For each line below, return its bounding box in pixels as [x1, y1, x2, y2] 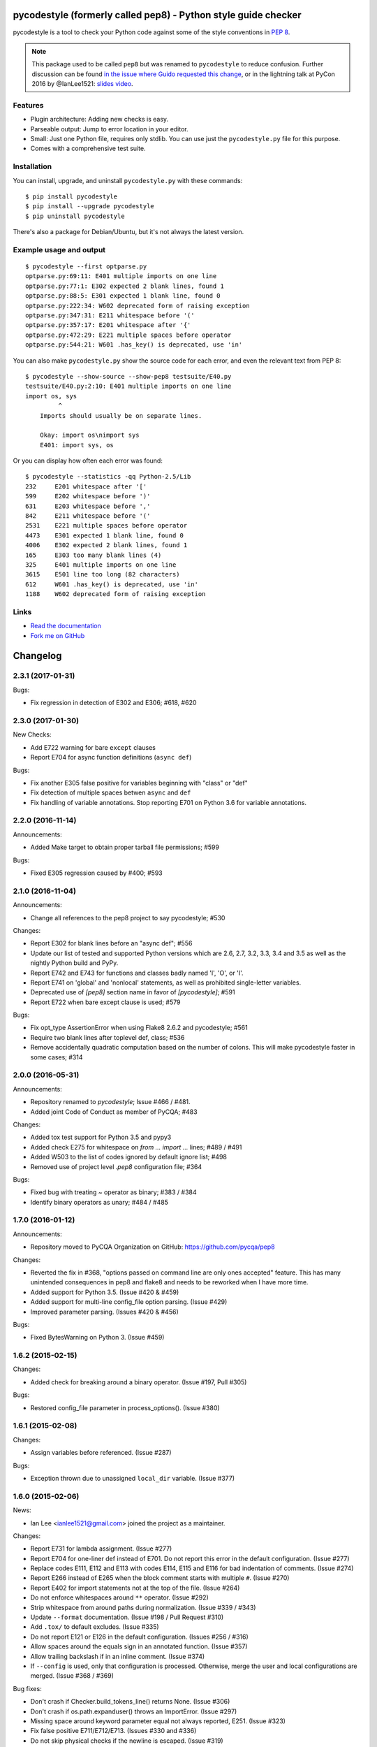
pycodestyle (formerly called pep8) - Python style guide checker [13, 9, 302, 21]
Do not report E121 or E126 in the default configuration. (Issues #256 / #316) [30, 1632, 249, 1641]
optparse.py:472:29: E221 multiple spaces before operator [25, 331, 232, 339]
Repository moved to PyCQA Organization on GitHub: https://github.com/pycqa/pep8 [30, 1242, 275, 1251]
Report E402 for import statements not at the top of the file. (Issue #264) [30, 1583, 240, 1592]
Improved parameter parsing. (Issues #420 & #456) [30, 1307, 179, 1316]
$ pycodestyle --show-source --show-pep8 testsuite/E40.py [25, 372, 232, 380]
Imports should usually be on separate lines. [39, 412, 202, 419]
